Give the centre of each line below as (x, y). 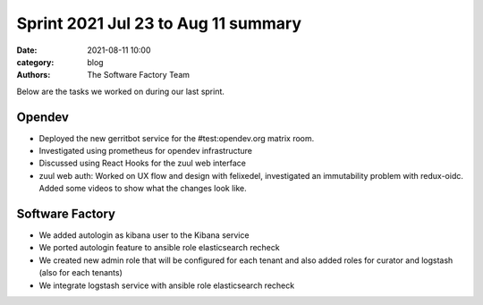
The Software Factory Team (139, 75)
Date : (27, 50)
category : (35, 62)
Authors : (34, 75)
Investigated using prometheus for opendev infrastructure (146, 151)
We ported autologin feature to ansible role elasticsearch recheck (160, 248)
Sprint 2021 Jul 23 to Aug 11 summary (159, 23)
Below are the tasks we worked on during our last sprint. (121, 91)
